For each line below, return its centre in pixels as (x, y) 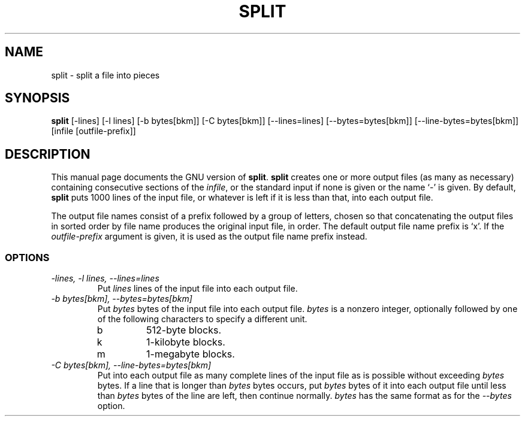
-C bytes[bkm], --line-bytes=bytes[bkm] (131, 365)
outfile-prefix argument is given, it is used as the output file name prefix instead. (209, 237)
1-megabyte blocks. (191, 354)
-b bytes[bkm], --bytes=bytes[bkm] (122, 299)
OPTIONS (27, 257)
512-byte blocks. (184, 330)
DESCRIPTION (48, 154)
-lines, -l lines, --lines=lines (105, 278)
